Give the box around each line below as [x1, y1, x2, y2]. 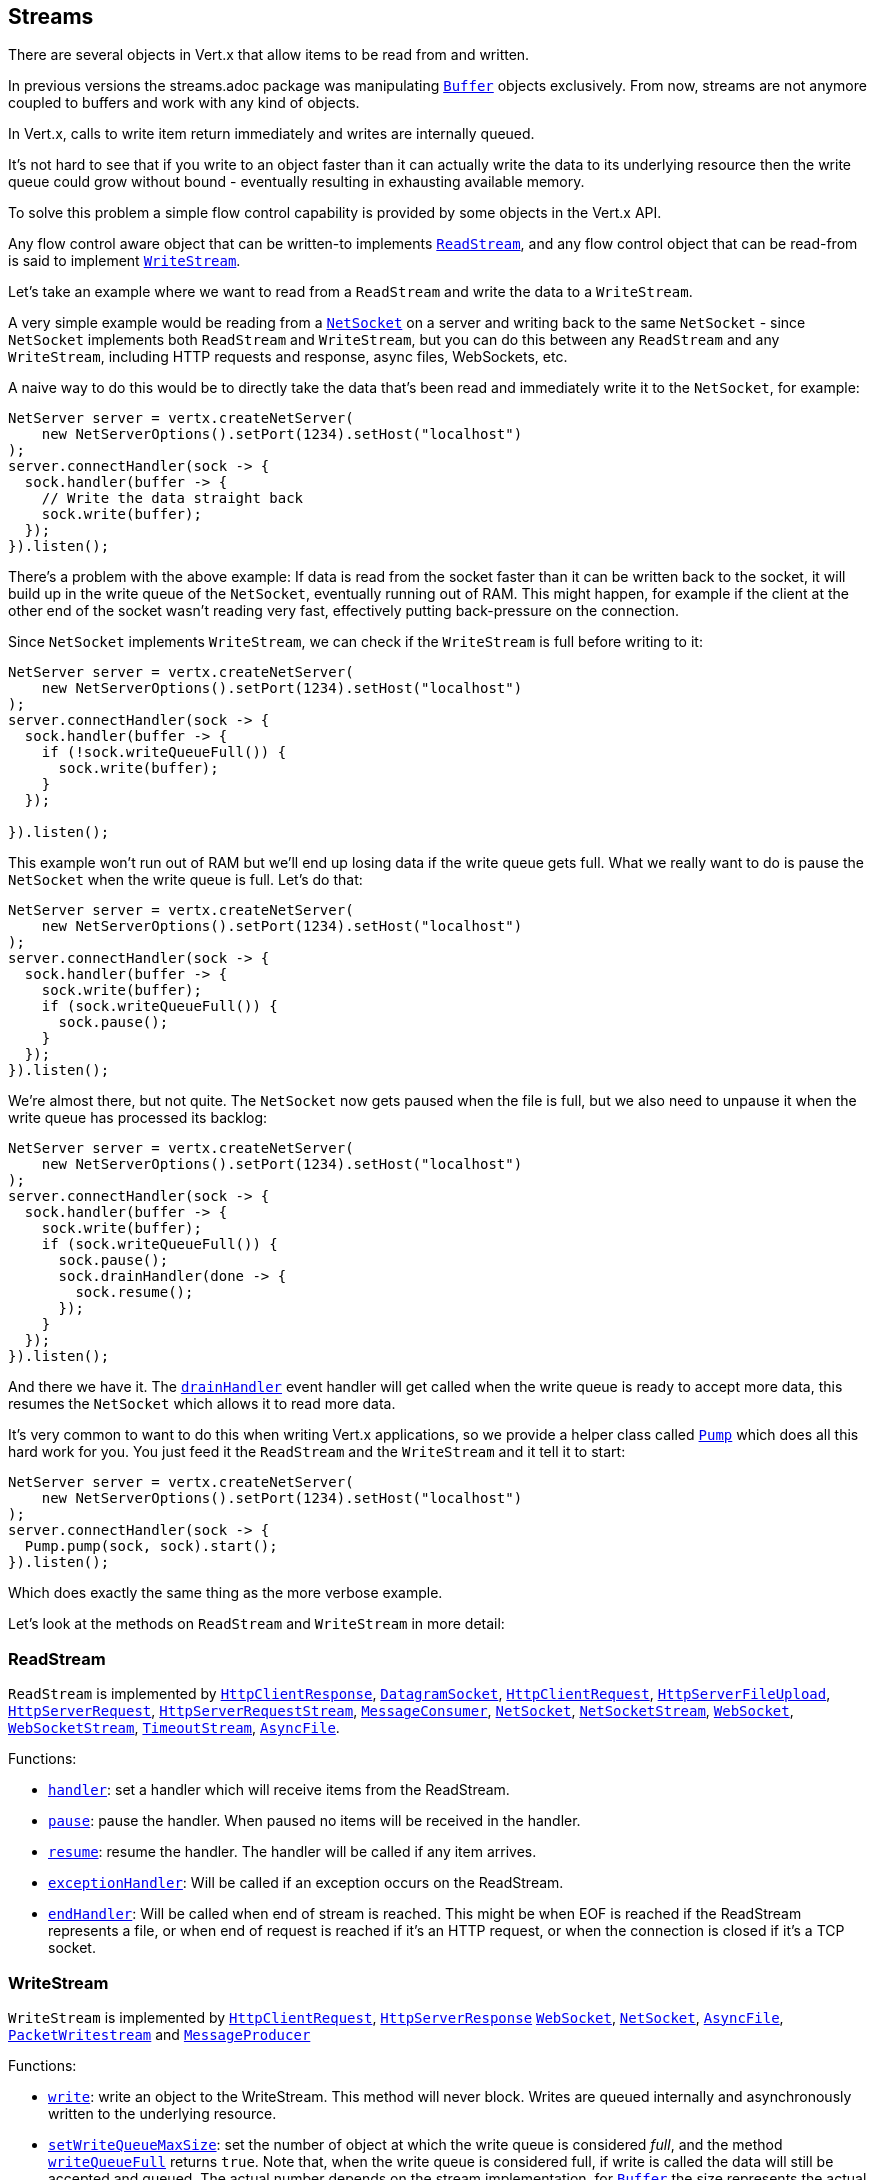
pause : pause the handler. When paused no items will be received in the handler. [48, 1812, 581, 1830]
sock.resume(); [75, 1284, 194, 1301]
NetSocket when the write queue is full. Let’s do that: [8, 871, 363, 889]
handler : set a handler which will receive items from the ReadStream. [48, 1781, 510, 1799]
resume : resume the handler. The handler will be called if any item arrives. [48, 1843, 537, 1861]
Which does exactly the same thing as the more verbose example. [8, 1584, 443, 1602]
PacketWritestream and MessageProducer [8, 2025, 311, 2043]
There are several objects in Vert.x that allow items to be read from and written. [8, 46, 530, 64]
